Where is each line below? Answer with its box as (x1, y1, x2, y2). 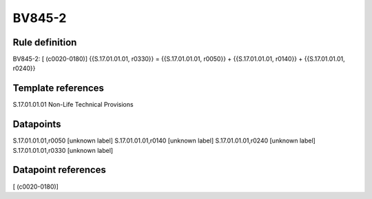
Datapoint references (12, 164, 107, 176)
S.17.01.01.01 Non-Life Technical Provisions (12, 101, 134, 109)
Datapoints (12, 118, 61, 130)
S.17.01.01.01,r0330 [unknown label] (12, 146, 114, 154)
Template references (12, 83, 105, 94)
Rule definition (12, 36, 77, 48)
